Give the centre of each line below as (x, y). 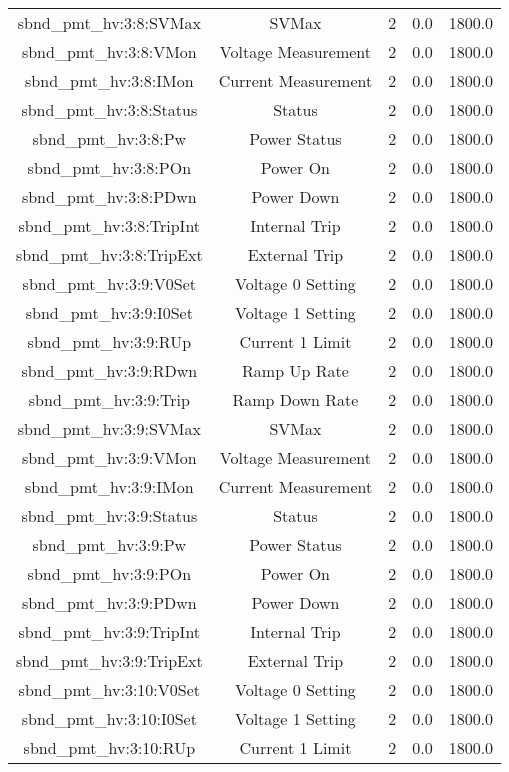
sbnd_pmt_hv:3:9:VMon (109, 457)
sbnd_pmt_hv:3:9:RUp (109, 341)
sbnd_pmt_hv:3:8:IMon (109, 80)
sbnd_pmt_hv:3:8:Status (109, 109)
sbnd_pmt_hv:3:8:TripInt (109, 225)
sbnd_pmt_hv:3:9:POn (109, 573)
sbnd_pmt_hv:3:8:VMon (109, 51)
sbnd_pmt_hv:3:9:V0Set (109, 283)
